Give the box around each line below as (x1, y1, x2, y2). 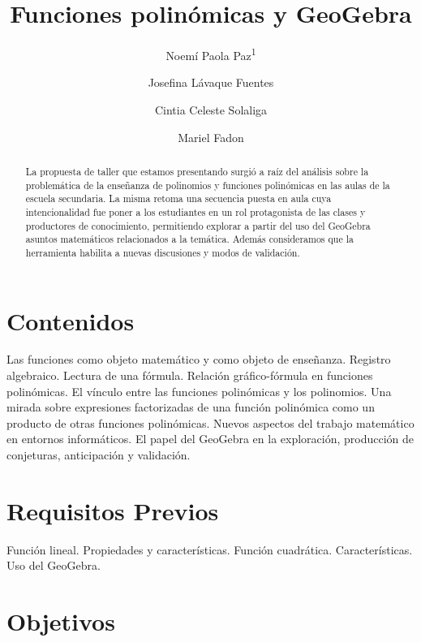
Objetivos (6, 605, 115, 638)
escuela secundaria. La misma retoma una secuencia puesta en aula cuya (25, 192, 332, 205)
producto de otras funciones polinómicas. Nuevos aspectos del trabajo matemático (6, 414, 415, 431)
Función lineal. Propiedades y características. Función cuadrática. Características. (6, 541, 413, 558)
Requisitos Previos (6, 493, 219, 527)
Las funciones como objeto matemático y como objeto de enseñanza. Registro (6, 351, 391, 368)
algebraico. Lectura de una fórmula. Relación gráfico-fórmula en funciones (6, 367, 373, 384)
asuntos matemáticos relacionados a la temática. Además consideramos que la (25, 232, 354, 246)
